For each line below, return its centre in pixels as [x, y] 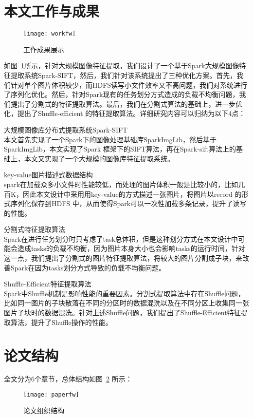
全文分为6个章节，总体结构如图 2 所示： [68, 379]
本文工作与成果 [52, 11]
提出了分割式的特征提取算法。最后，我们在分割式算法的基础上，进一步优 [126, 104]
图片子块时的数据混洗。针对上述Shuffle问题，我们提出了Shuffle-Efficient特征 [122, 313]
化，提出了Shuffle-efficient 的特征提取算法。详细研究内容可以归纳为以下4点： [125, 113]
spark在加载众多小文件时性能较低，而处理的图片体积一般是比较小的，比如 [121, 184]
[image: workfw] [50, 34]
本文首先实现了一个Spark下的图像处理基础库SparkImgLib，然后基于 [110, 139]
